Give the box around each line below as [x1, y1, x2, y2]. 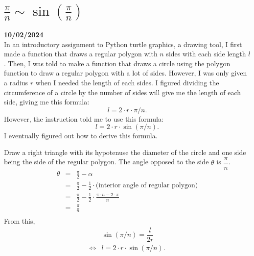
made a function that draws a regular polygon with [4, 49, 158, 59]
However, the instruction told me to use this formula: [4, 113, 163, 124]
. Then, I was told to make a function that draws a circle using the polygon [4, 58, 231, 68]
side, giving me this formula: [4, 97, 90, 107]
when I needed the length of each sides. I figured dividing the [35, 77, 219, 87]
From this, [4, 216, 35, 226]
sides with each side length [166, 49, 246, 59]
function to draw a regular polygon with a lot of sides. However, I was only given [4, 68, 247, 78]
